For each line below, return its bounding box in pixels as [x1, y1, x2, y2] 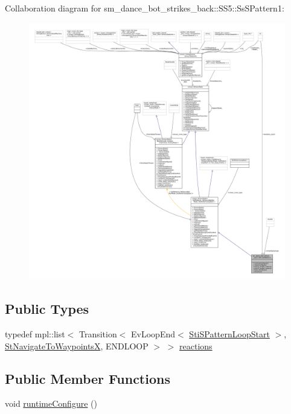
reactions [179, 339, 213, 352]
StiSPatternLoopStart [189, 328, 270, 340]
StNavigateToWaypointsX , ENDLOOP [5, 339, 149, 352]
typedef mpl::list [5, 328, 65, 340]
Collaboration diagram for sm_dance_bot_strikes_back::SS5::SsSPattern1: [5, 2, 284, 14]
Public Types [5, 299, 89, 318]
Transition [78, 328, 117, 340]
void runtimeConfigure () [5, 397, 97, 410]
